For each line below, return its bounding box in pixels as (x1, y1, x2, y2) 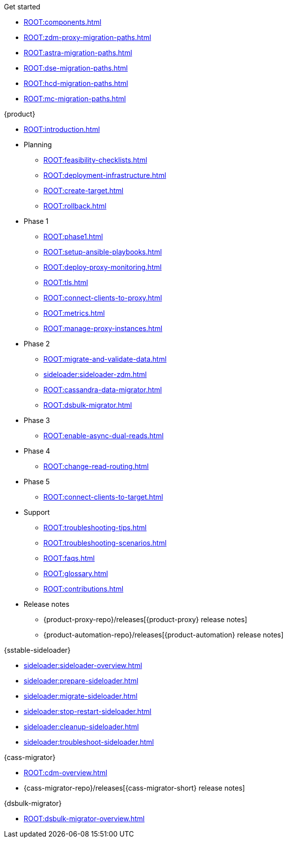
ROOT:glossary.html (43, 569, 108, 578)
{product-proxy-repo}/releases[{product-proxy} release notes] (43, 615, 248, 624)
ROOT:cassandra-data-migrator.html (43, 385, 162, 394)
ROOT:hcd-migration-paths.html (24, 79, 128, 87)
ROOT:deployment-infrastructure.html (43, 171, 166, 179)
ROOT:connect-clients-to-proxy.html (43, 294, 162, 302)
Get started (4, 2, 40, 11)
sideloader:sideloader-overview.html (24, 661, 143, 670)
